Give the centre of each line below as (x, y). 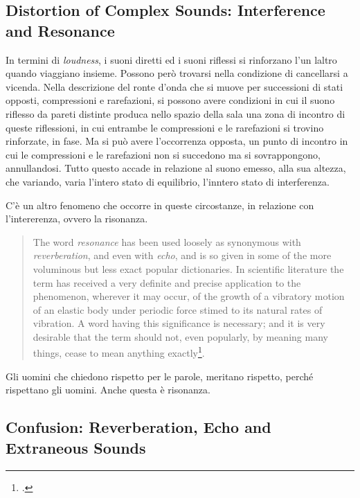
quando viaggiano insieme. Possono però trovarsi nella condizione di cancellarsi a (177, 73)
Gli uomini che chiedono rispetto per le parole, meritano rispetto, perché (160, 376)
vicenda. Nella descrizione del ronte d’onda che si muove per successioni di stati (174, 86)
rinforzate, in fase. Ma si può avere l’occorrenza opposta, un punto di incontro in (177, 141)
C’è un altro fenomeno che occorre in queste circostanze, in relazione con (160, 205)
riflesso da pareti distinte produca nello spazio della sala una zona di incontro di (175, 113)
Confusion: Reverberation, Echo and (138, 427)
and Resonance (60, 30)
